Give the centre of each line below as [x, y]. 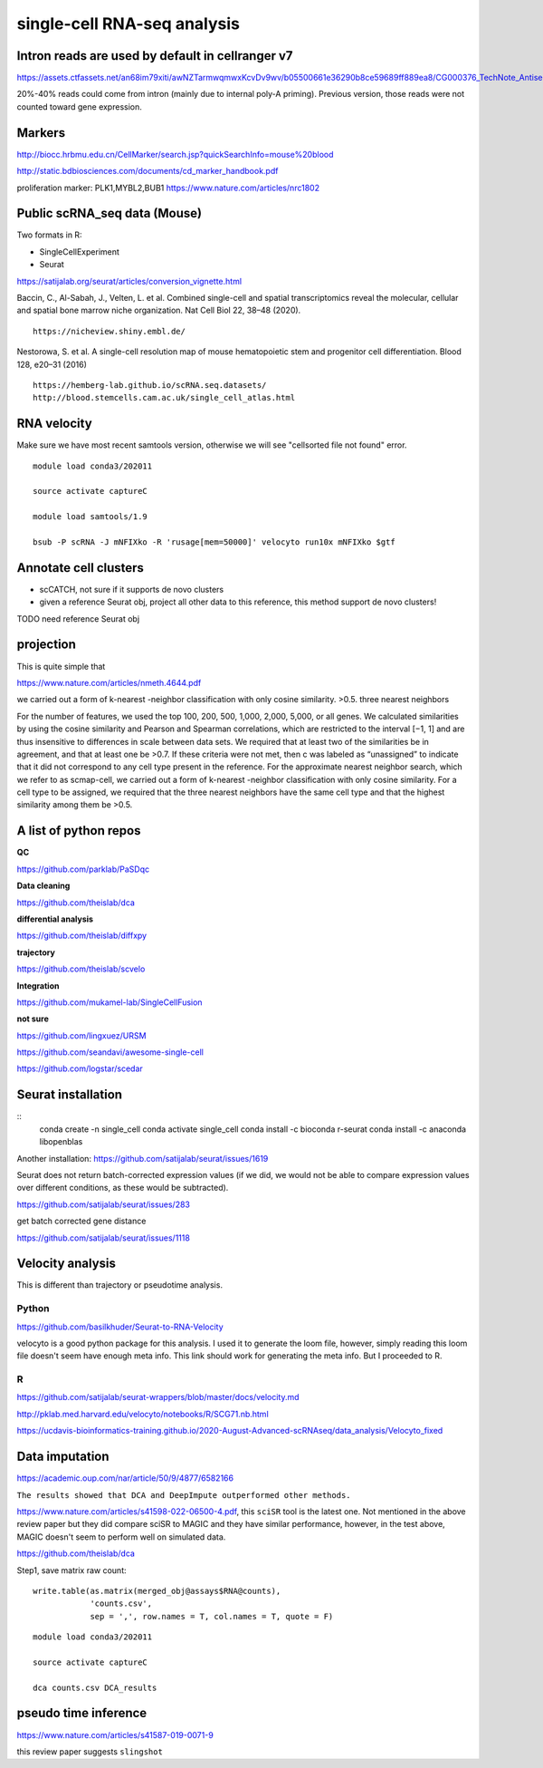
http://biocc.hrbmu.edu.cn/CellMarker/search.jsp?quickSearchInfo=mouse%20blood [175, 154]
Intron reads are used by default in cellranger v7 [155, 56]
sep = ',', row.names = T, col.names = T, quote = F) [212, 1616]
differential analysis [55, 919]
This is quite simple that [61, 666]
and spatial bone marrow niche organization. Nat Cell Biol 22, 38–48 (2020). [159, 310]
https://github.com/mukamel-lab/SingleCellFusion [110, 1002]
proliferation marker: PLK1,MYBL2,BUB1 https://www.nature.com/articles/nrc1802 [168, 188]
